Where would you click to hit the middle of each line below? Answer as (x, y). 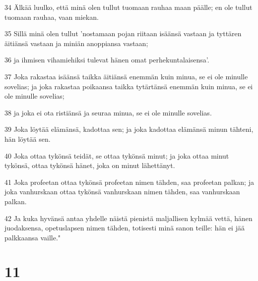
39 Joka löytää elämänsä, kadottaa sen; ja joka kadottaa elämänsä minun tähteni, (129, 129)
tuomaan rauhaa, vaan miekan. (52, 17)
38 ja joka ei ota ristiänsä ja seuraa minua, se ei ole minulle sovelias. (108, 112)
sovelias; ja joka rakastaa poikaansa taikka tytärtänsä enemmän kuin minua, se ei (129, 86)
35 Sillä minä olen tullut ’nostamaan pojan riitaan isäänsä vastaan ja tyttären (123, 33)
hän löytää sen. (28, 139)
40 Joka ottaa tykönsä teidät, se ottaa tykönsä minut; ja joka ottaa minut (117, 155)
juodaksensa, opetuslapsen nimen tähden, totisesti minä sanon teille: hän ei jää (125, 228)
